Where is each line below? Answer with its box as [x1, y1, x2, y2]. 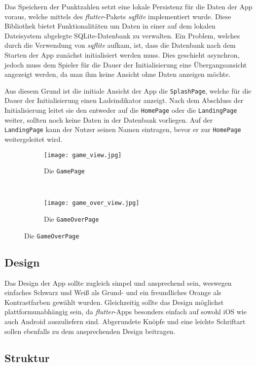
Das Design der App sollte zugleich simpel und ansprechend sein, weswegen [4, 277, 232, 288]
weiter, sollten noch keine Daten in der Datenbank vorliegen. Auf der [4, 114, 213, 125]
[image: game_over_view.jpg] [44, 200, 140, 207]
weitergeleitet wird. [4, 133, 63, 144]
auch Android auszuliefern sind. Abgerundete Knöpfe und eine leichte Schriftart [4, 316, 246, 326]
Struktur [4, 350, 50, 365]
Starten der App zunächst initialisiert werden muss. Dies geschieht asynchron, [4, 49, 240, 60]
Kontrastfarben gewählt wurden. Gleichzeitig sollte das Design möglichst [4, 297, 224, 307]
